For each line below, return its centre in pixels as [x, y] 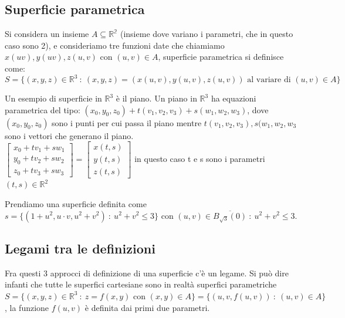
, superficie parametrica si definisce [221, 57]
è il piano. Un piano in [156, 98]
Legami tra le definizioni [80, 248]
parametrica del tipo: [43, 109]
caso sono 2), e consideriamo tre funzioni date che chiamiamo [115, 45]
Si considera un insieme [47, 34]
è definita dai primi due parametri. [147, 307]
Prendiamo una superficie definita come [76, 203]
